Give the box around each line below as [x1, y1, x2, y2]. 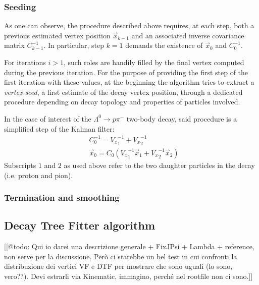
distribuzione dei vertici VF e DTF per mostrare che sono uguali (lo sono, [4, 261, 233, 271]
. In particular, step [43, 40, 104, 50]
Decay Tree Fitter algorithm [4, 217, 155, 233]
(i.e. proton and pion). [4, 169, 73, 180]
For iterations [4, 57, 46, 67]
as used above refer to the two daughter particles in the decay [64, 159, 255, 170]
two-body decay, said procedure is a [126, 113, 237, 124]
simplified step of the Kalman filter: [4, 123, 115, 134]
